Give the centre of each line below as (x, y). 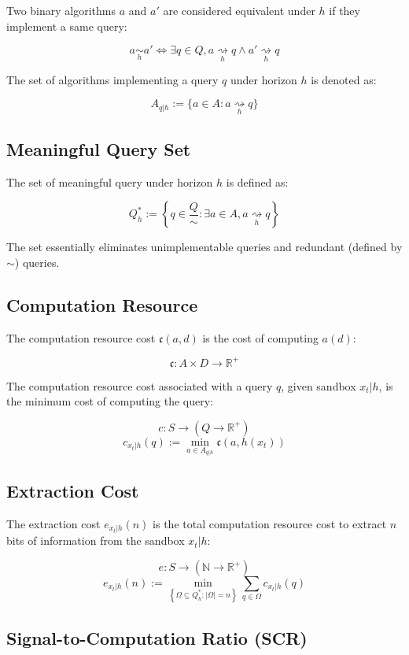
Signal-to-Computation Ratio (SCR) (157, 637)
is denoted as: (344, 79)
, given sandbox (319, 385)
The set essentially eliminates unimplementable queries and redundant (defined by (204, 247)
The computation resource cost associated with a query (140, 385)
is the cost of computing (260, 337)
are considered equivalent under (239, 10)
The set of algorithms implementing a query (112, 79)
